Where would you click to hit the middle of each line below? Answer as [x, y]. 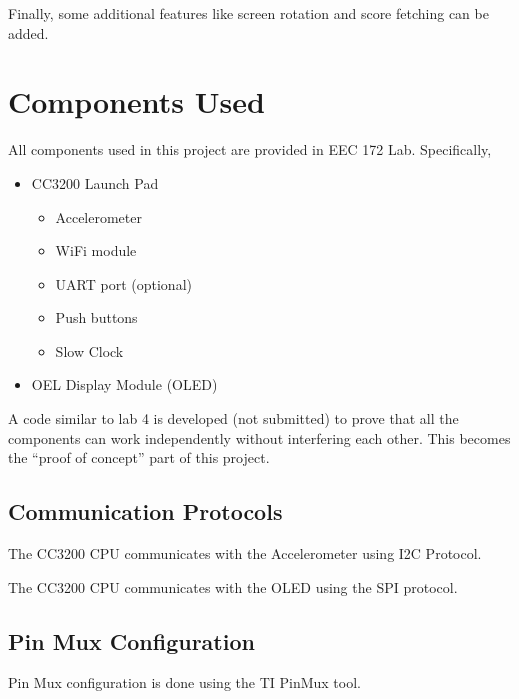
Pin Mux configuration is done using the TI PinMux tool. [184, 682]
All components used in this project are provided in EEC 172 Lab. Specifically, [250, 149]
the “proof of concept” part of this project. [139, 457]
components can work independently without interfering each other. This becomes [259, 437]
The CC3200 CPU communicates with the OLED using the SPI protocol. [233, 586]
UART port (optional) [123, 283]
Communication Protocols [145, 511]
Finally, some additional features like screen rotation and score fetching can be [248, 13]
